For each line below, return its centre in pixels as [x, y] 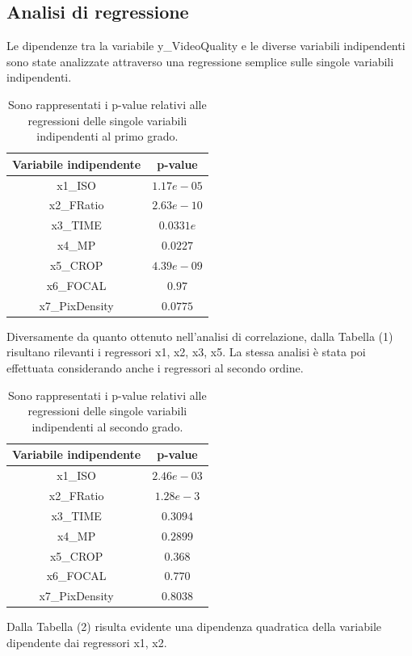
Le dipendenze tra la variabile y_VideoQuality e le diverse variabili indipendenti [206, 46]
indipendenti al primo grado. [107, 136]
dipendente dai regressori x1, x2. [87, 642]
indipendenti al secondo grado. [107, 426]
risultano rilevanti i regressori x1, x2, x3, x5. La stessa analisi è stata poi [186, 352]
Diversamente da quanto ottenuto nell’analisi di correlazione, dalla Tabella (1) [200, 336]
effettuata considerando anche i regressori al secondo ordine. [155, 367]
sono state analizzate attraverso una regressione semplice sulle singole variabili [200, 61]
